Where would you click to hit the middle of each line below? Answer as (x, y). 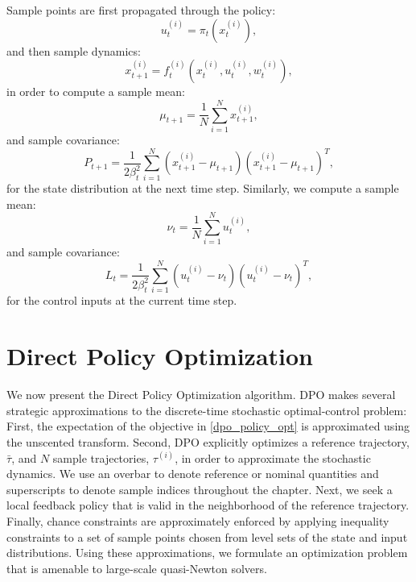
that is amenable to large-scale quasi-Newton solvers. (137, 568)
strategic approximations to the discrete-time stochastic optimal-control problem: (207, 410)
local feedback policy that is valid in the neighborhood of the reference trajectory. (208, 505)
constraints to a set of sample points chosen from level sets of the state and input (207, 536)
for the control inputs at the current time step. (122, 300)
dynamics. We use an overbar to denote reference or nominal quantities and (193, 474)
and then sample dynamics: (74, 50)
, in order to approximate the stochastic (273, 457)
